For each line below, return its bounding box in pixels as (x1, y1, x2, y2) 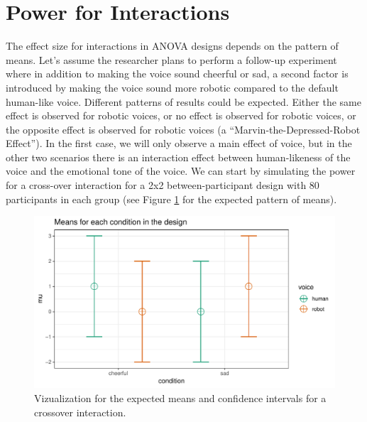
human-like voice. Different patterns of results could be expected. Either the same (6, 94, 361, 109)
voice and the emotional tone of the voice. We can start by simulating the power (6, 163, 356, 178)
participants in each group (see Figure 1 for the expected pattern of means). (6, 191, 337, 206)
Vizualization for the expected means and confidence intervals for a (34, 391, 327, 406)
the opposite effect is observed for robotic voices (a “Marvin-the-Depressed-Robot (6, 121, 361, 136)
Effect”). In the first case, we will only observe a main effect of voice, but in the (6, 136, 352, 151)
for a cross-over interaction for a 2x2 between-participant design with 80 (6, 178, 319, 193)
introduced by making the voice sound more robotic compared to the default (6, 80, 339, 94)
